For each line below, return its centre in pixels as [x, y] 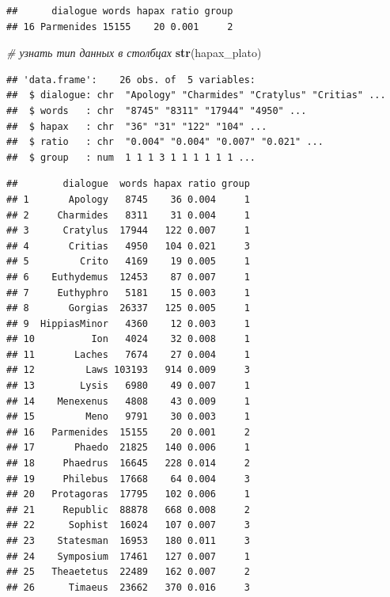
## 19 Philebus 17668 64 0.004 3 [128, 479]
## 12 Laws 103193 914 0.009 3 [128, 370]
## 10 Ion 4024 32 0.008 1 [128, 339]
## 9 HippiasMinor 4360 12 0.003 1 [128, 323]
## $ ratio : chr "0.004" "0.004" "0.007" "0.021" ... [165, 142]
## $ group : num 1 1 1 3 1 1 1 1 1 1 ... [131, 157]
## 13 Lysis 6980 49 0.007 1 [128, 386]
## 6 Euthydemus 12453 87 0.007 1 [128, 277]
